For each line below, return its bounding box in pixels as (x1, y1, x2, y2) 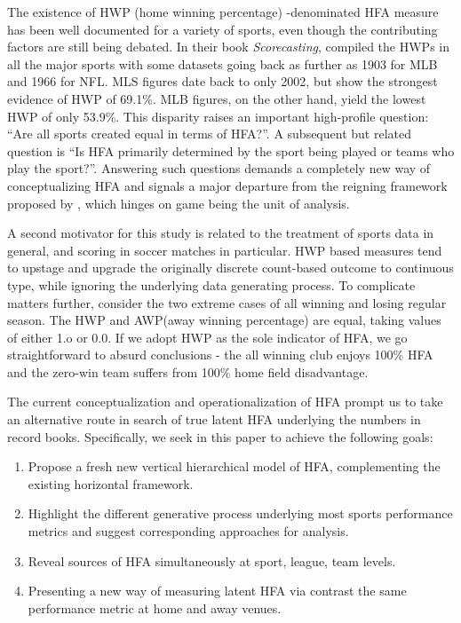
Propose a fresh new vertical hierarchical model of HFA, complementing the (28, 457, 441, 476)
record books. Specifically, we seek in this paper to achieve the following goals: (7, 427, 433, 446)
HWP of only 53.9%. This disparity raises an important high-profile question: (7, 106, 429, 125)
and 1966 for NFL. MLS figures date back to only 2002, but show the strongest (7, 72, 438, 91)
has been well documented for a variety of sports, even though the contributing (7, 20, 438, 38)
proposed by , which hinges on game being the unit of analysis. (7, 193, 350, 212)
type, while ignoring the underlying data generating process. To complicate (7, 275, 416, 294)
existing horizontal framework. (28, 474, 194, 493)
